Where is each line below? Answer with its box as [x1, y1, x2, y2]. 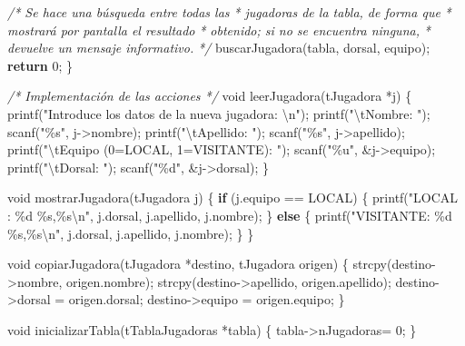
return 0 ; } [7, 55, 74, 74]
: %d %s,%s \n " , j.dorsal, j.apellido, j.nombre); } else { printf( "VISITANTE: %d [7, 205, 452, 224]
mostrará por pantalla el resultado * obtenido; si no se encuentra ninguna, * [7, 20, 430, 39]
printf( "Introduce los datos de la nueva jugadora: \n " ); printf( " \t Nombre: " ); [7, 104, 430, 123]
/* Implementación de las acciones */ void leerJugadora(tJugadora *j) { [7, 86, 412, 105]
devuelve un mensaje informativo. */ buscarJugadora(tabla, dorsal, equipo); [7, 38, 430, 57]
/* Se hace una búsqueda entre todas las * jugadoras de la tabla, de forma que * [7, 3, 451, 21]
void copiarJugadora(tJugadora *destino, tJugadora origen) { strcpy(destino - [7, 254, 436, 273]
